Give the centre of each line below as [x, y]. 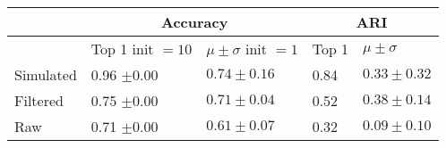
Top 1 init [122, 49]
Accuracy [195, 22]
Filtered [39, 100]
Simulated [46, 74]
